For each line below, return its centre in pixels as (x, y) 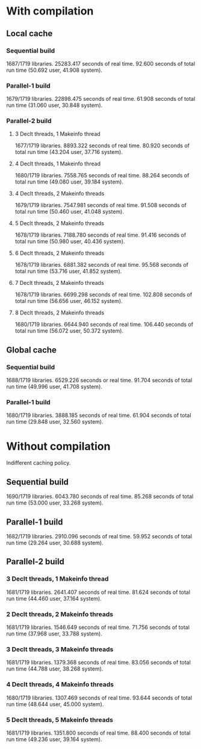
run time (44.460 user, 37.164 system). (54, 598)
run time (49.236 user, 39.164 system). (54, 739)
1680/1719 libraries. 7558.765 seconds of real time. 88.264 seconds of (102, 176)
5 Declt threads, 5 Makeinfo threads (60, 719)
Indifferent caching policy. (39, 463)
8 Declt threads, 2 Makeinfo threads (60, 313)
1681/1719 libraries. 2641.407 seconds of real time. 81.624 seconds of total (98, 592)
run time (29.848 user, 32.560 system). (55, 422)
